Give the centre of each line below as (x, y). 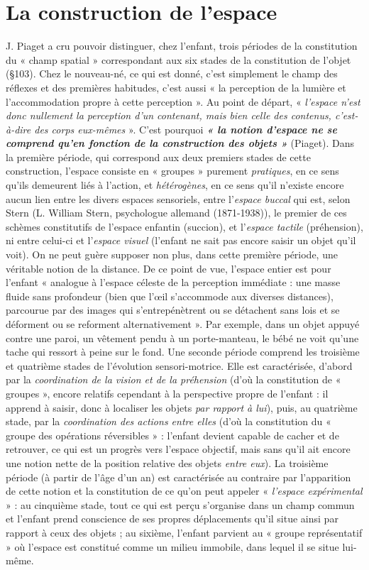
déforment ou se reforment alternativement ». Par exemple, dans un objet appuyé (183, 324)
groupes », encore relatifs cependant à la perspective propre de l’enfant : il (167, 393)
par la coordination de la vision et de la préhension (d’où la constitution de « (174, 379)
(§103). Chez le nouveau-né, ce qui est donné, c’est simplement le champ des (172, 73)
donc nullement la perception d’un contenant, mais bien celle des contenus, (169, 115)
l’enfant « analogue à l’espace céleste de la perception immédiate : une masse (173, 282)
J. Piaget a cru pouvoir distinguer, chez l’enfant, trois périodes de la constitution (182, 46)
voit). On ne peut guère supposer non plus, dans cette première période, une (172, 254)
